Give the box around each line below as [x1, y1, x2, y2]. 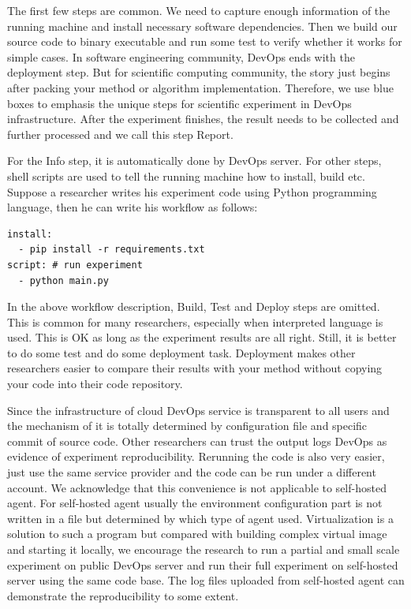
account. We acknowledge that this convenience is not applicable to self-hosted [7, 479, 387, 495]
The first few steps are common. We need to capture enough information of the [7, 2, 390, 18]
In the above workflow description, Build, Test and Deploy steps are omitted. [7, 298, 380, 315]
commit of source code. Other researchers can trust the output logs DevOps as [7, 432, 387, 449]
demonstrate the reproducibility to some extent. [7, 587, 239, 603]
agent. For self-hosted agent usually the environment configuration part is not [7, 495, 383, 511]
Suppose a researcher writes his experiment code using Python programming [7, 183, 377, 200]
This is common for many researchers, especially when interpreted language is [7, 313, 383, 330]
